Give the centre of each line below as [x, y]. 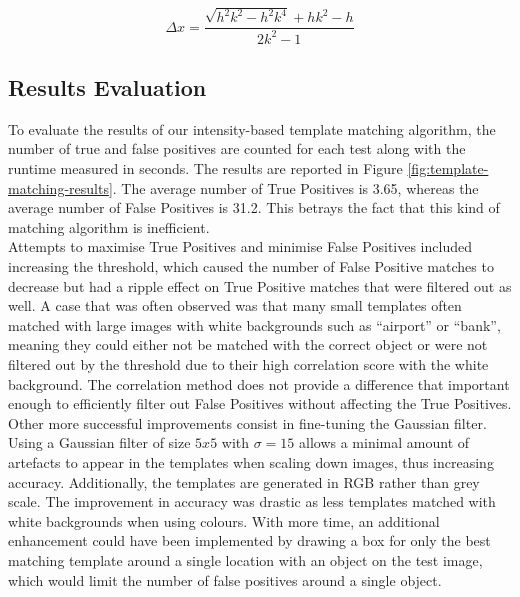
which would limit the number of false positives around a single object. [225, 579]
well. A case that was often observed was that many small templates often [235, 305]
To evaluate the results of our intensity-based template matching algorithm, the [252, 128]
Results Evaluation [107, 87]
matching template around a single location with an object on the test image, [245, 559]
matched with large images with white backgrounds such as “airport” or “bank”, [254, 324]
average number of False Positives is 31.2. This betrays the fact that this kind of [254, 207]
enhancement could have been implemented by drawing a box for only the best [249, 540]
